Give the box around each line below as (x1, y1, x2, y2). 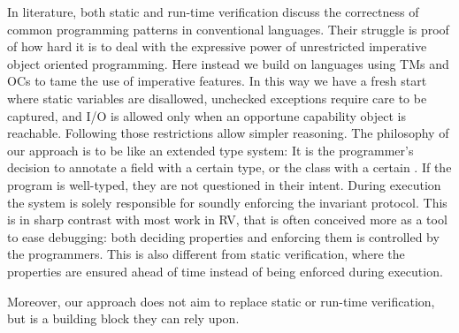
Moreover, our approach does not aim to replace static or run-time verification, (7, 291, 435, 310)
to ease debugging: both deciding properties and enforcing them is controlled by (7, 227, 440, 246)
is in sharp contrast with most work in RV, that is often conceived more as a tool (7, 210, 448, 229)
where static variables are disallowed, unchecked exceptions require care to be (7, 88, 427, 107)
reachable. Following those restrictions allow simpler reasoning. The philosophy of (7, 124, 449, 142)
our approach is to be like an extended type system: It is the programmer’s (7, 140, 414, 159)
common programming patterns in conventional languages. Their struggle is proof (7, 19, 449, 38)
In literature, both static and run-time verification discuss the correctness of (7, 3, 419, 20)
